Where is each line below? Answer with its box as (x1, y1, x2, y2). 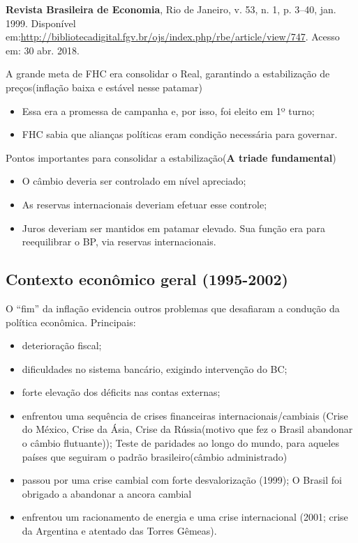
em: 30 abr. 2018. (6, 43, 80, 57)
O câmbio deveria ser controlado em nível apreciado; (22, 174, 246, 188)
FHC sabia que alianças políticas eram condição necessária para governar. (22, 127, 338, 142)
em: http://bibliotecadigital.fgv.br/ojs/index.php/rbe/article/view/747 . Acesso (6, 29, 340, 44)
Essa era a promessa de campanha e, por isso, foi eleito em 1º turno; (22, 103, 315, 118)
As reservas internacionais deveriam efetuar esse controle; (22, 197, 267, 211)
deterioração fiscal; (22, 338, 102, 353)
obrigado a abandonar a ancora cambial (22, 486, 192, 500)
